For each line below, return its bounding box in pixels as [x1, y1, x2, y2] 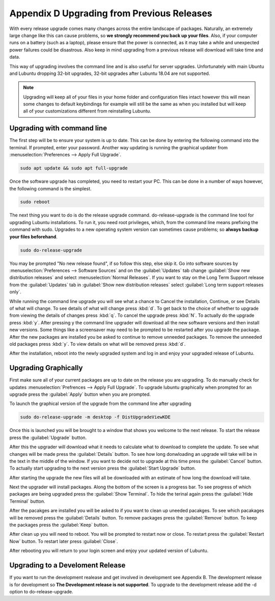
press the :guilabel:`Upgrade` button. [9, 434, 87, 441]
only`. [9, 289, 21, 295]
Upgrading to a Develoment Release [9, 561, 126, 570]
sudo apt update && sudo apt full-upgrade [20, 166, 128, 171]
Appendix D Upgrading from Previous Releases [9, 8, 212, 19]
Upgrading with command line [9, 124, 107, 132]
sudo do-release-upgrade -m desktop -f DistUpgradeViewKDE [20, 414, 171, 420]
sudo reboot [20, 199, 50, 205]
